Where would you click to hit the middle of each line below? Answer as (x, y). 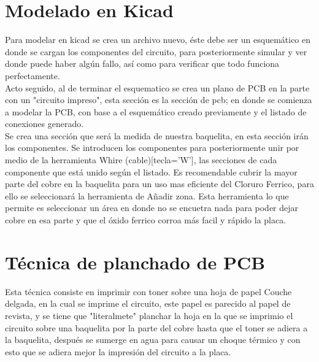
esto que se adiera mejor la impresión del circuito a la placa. (118, 351)
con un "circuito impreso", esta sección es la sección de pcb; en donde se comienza (159, 100)
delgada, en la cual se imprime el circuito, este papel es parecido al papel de (148, 303)
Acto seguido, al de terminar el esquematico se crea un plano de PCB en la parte (157, 87)
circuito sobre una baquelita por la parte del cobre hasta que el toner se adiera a (156, 327)
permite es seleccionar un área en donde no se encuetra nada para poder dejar (152, 208)
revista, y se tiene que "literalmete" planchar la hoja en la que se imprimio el (149, 315)
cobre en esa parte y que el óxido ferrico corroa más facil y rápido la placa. (146, 220)
